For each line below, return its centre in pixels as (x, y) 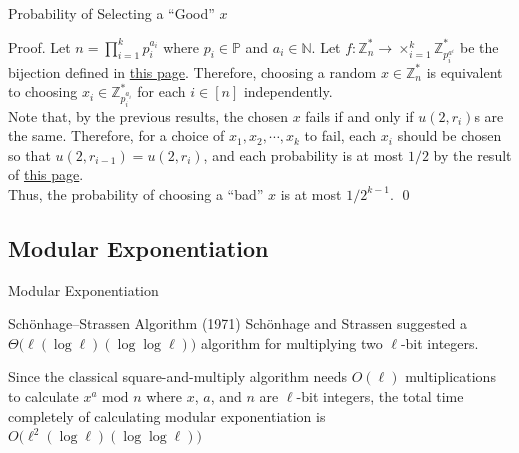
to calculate (43, 396)
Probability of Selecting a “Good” (111, 13)
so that (29, 154)
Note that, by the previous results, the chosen (148, 115)
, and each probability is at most (303, 154)
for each (161, 91)
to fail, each (340, 135)
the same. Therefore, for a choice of (116, 135)
